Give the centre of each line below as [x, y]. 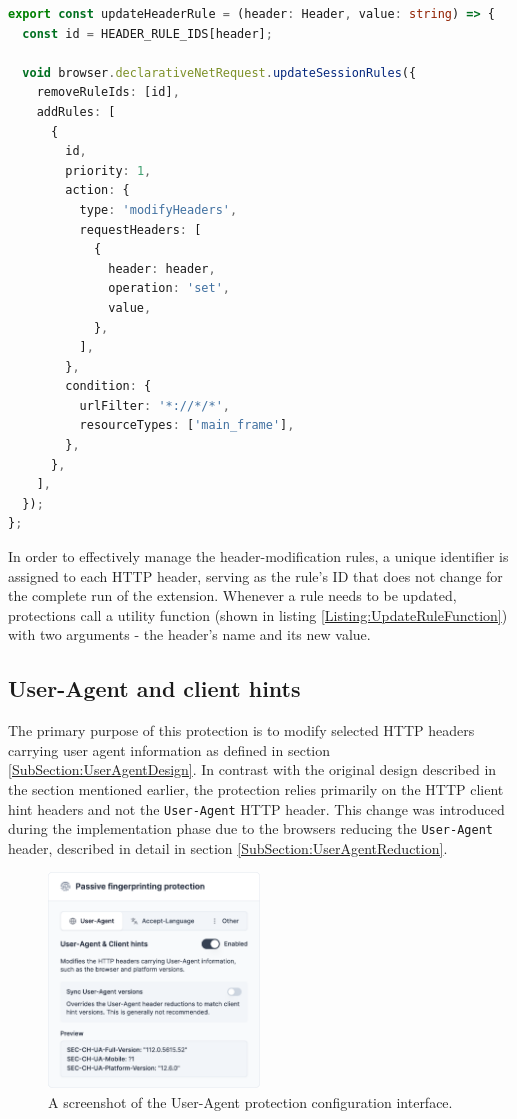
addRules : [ [76, 111]
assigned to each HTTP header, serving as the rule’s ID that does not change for [255, 575]
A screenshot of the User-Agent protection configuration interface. [250, 1101]
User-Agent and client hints [154, 688]
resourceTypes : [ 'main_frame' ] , [187, 425]
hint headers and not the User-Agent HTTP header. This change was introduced [256, 808]
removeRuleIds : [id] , [108, 92]
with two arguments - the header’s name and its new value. [189, 634]
